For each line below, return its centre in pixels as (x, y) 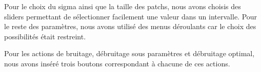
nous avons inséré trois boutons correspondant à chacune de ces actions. (117, 63)
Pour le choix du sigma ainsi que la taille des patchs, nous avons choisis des (123, 6)
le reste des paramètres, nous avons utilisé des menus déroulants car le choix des (130, 26)
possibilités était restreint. (45, 36)
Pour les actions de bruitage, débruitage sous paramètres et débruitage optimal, (129, 53)
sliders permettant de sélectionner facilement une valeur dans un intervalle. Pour (131, 16)
